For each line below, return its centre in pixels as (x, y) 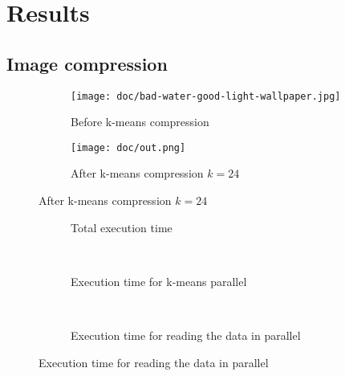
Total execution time (122, 227)
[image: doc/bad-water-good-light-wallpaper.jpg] (206, 96)
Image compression (87, 63)
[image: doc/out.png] (128, 147)
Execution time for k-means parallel (159, 281)
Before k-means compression (140, 122)
